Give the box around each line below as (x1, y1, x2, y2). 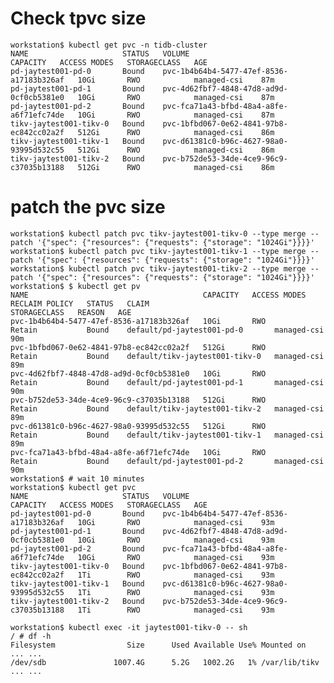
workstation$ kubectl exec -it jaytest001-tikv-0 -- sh (10, 622, 248, 632)
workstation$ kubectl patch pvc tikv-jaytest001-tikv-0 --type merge (10, 228, 307, 239)
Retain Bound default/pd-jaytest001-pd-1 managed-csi (10, 377, 325, 387)
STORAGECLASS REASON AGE (10, 307, 132, 317)
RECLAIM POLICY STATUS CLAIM (10, 298, 150, 309)
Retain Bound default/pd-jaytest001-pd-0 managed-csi (10, 325, 325, 335)
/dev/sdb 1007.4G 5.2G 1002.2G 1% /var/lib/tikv (10, 657, 320, 667)
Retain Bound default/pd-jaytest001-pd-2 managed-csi (10, 456, 325, 466)
